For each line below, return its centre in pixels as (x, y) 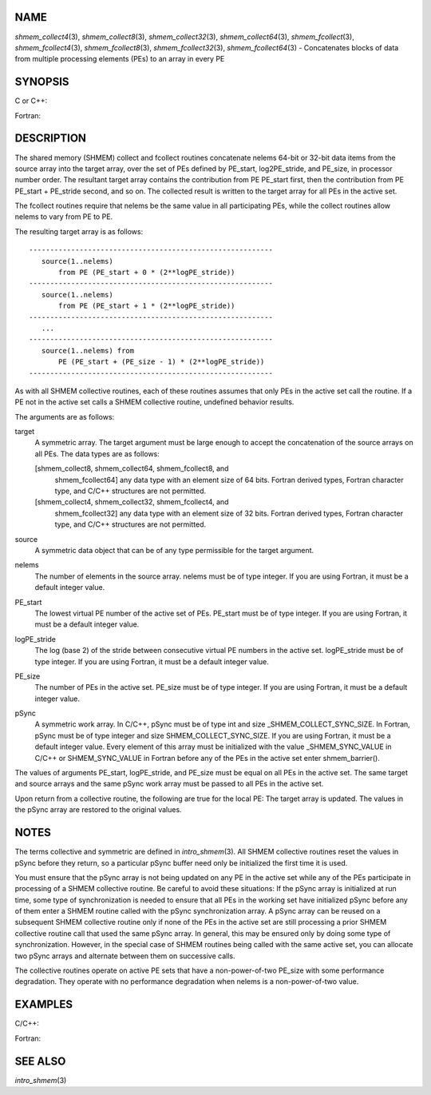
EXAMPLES (44, 1004)
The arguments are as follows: (65, 416)
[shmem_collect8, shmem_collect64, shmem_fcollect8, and (132, 468)
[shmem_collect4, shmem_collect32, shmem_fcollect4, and (132, 502)
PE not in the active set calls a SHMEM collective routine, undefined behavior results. (154, 402)
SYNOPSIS (42, 82)
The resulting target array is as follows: (79, 231)
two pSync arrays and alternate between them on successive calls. (125, 956)
